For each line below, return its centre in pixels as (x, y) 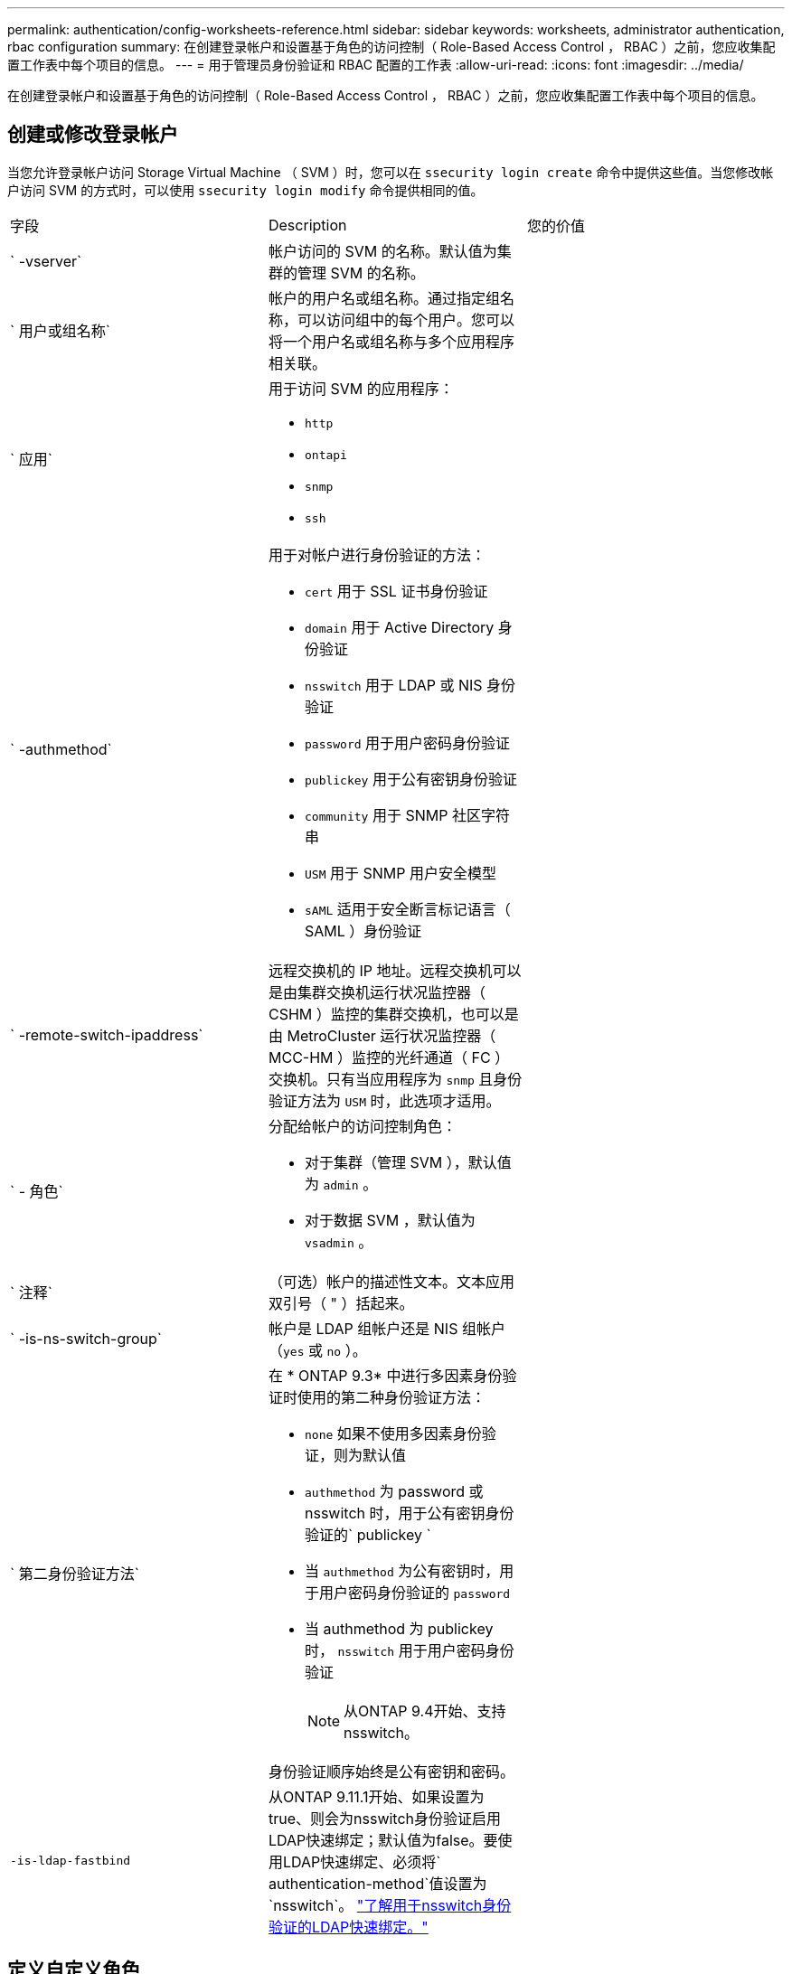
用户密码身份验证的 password (415, 1592)
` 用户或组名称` (60, 330)
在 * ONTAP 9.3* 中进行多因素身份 (385, 1375)
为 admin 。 (341, 1184)
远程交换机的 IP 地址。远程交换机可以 (395, 970)
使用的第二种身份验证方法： (391, 1397)
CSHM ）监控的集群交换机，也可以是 (393, 1014)
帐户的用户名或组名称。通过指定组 (384, 298)
